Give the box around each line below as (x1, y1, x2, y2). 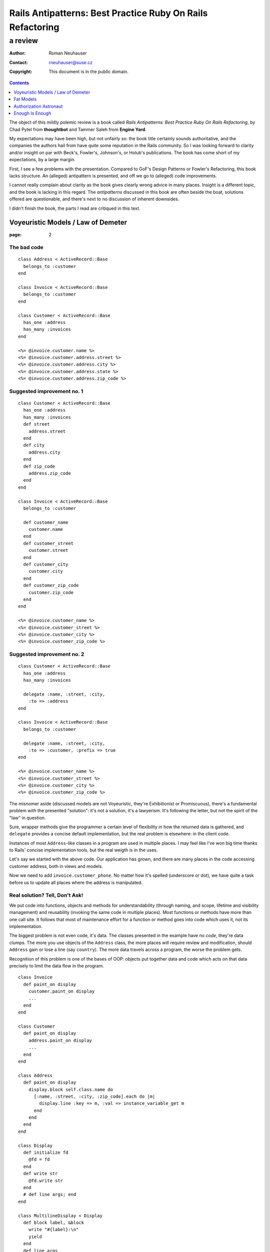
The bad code (9, 244, 43, 251)
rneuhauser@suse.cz (48, 59, 92, 65)
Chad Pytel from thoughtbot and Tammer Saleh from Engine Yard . (9, 126, 147, 132)
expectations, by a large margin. (9, 157, 76, 163)
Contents (9, 80, 29, 86)
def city (23, 442, 45, 448)
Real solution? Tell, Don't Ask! (9, 892, 83, 899)
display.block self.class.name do (28, 1087, 113, 1092)
